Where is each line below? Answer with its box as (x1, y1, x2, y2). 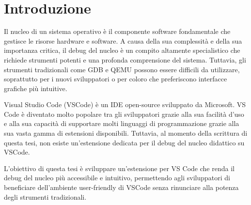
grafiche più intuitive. (4, 83, 67, 93)
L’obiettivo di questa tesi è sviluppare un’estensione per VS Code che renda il (4, 163, 235, 173)
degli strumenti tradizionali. (4, 191, 87, 202)
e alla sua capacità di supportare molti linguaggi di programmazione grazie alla (4, 118, 239, 128)
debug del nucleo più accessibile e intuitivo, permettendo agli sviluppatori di (4, 173, 231, 183)
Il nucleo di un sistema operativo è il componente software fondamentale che (4, 26, 231, 36)
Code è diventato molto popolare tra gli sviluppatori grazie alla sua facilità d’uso (4, 109, 244, 119)
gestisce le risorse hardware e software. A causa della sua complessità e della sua (4, 35, 242, 46)
